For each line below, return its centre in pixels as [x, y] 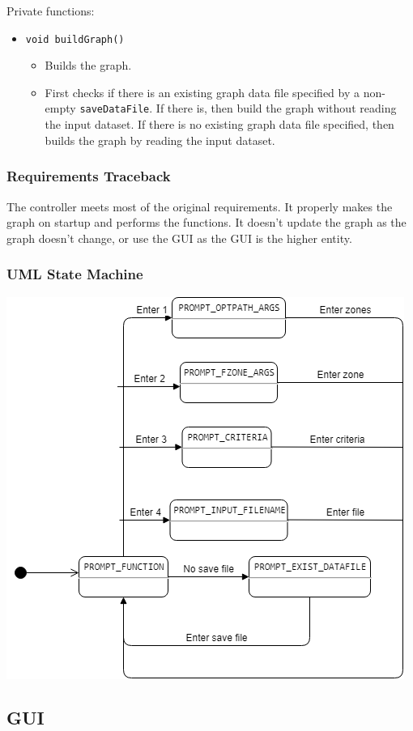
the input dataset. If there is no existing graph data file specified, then [219, 124]
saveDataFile [115, 110]
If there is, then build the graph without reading [276, 108]
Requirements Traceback [89, 176]
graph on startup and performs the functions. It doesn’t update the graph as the [206, 222]
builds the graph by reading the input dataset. [160, 140]
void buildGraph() [75, 39]
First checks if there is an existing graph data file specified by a [202, 92]
